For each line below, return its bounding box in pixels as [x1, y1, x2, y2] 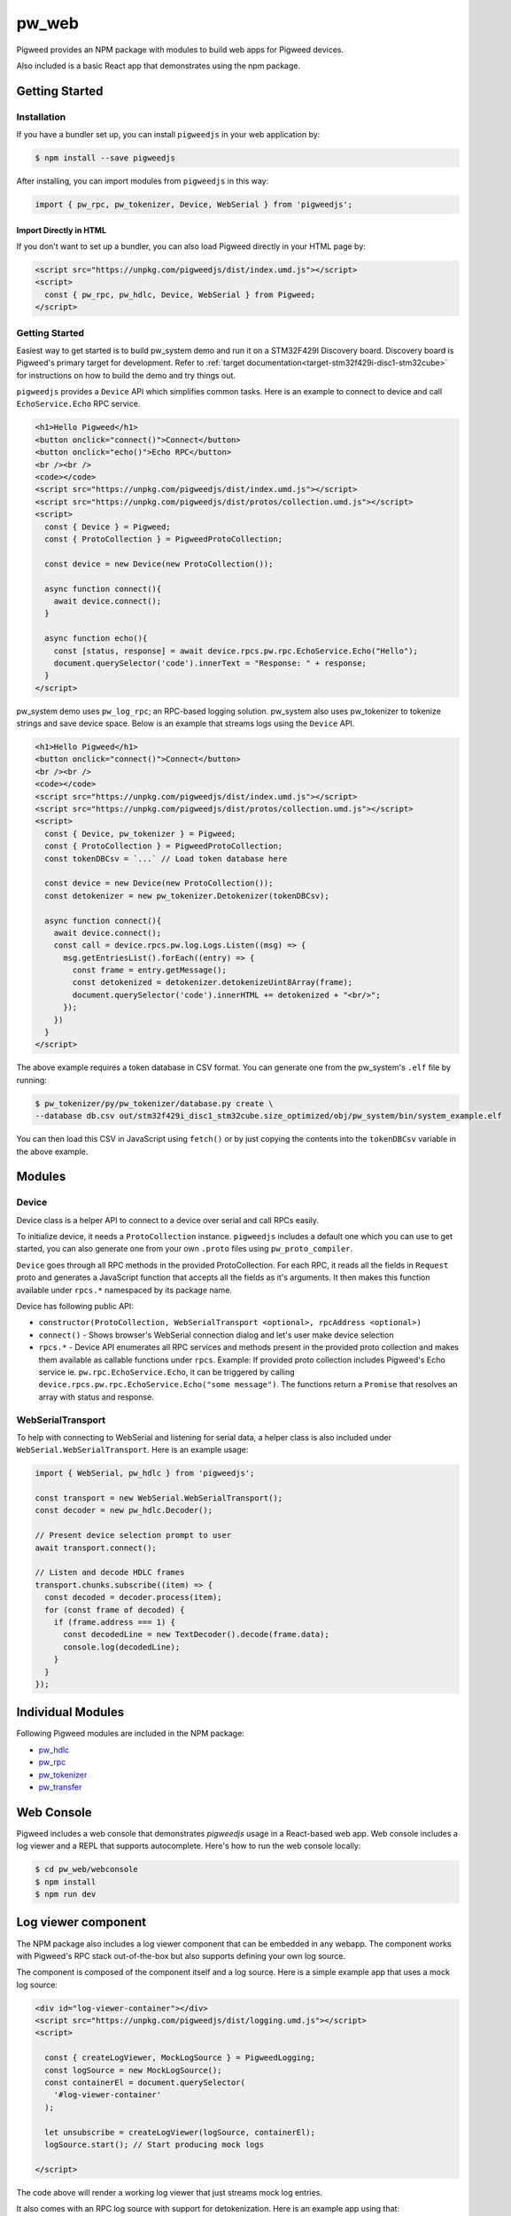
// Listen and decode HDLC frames [35, 1567, 185, 1578]
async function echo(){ [44, 634, 148, 644]
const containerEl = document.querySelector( [44, 2078, 245, 2087]
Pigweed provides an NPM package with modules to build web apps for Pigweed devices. [16, 44, 345, 55]
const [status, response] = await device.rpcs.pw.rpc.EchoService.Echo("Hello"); [53, 645, 418, 656]
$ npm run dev [35, 1889, 97, 1900]
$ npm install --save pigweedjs [35, 153, 176, 163]
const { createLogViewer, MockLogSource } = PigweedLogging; [44, 2053, 316, 2063]
